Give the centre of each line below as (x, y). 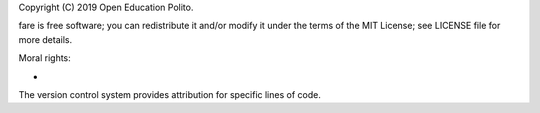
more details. (45, 39)
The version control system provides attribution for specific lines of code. (170, 94)
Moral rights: (45, 58)
